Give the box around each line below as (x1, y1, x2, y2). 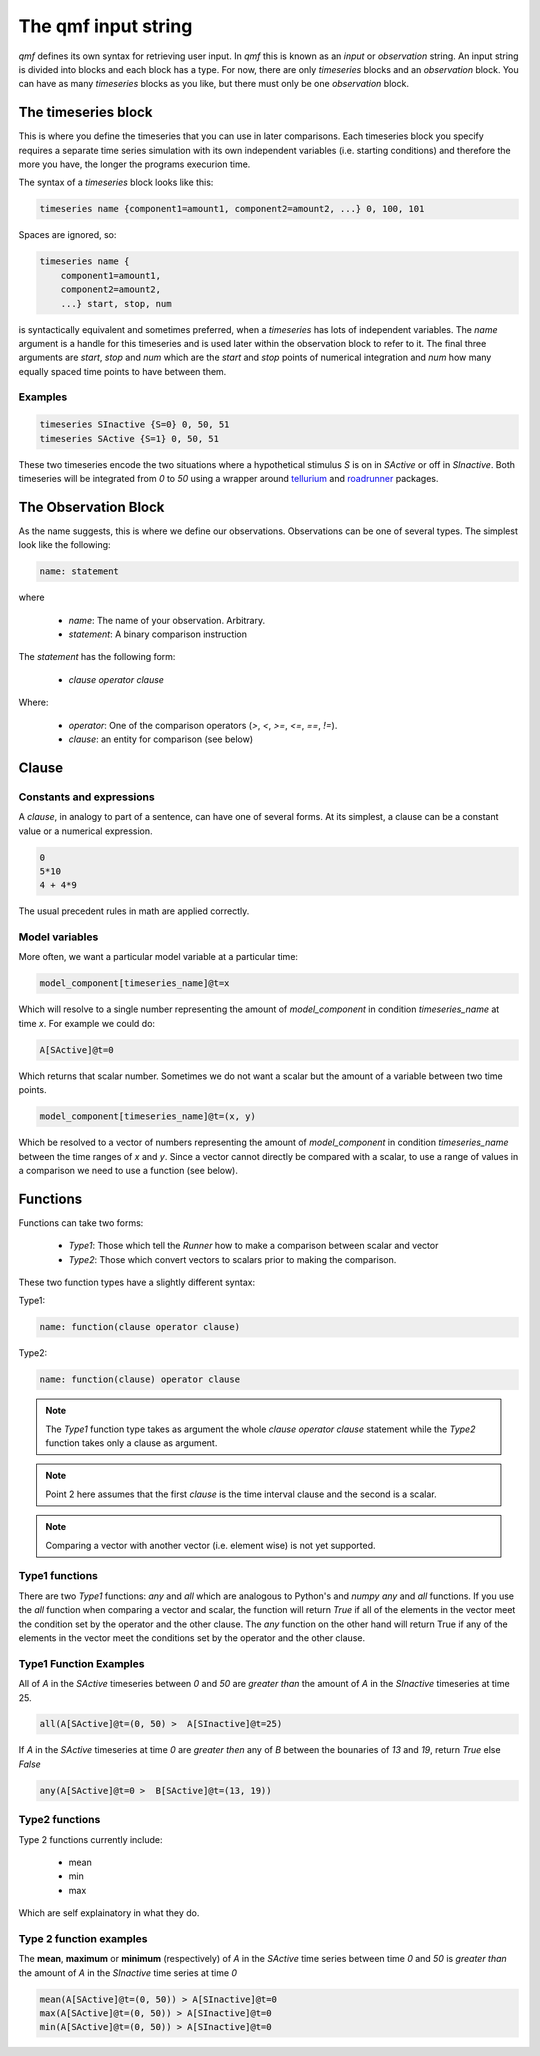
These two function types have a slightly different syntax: (18, 1276, 255, 1288)
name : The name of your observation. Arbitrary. (68, 614, 265, 626)
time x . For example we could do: (18, 1017, 155, 1029)
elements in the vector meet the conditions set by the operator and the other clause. (18, 1631, 365, 1644)
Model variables (18, 930, 99, 944)
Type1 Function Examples (18, 1656, 145, 1670)
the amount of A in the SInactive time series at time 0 (18, 1966, 238, 1979)
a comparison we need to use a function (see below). (18, 1164, 239, 1176)
